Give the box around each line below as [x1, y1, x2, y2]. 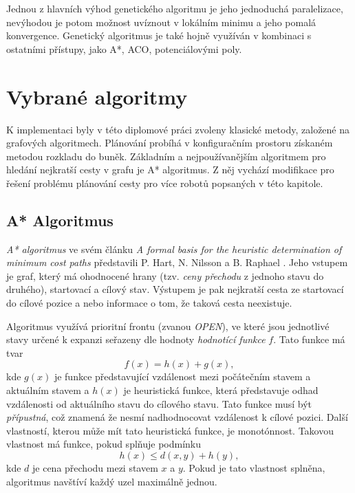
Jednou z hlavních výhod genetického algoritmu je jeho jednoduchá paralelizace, [6, 1, 343, 15]
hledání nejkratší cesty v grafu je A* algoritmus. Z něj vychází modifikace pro [6, 162, 334, 177]
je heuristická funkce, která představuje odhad [123, 383, 319, 397]
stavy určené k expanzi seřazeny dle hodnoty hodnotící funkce [6, 332, 266, 347]
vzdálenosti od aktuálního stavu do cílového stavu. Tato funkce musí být [6, 396, 312, 410]
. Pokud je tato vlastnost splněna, [182, 460, 325, 474]
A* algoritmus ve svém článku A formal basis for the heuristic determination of [6, 241, 342, 256]
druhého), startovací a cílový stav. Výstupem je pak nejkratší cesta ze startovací [6, 282, 344, 296]
